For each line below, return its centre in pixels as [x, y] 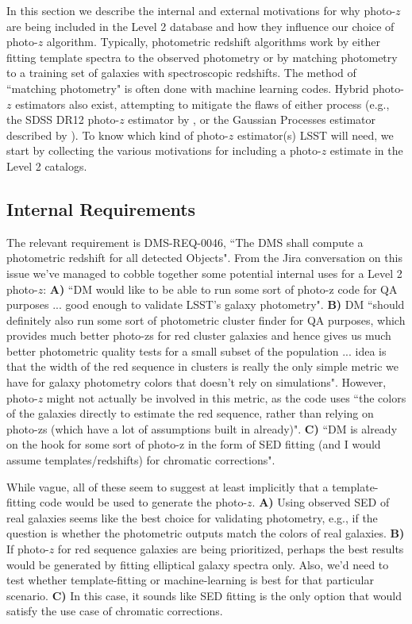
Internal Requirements [101, 208]
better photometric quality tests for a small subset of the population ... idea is [196, 351]
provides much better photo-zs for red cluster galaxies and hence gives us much [199, 335]
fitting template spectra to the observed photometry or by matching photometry [202, 57]
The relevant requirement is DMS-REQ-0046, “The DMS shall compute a [185, 242]
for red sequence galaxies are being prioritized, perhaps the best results [231, 549]
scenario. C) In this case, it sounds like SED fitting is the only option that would [204, 595]
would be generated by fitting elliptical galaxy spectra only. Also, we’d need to [198, 564]
